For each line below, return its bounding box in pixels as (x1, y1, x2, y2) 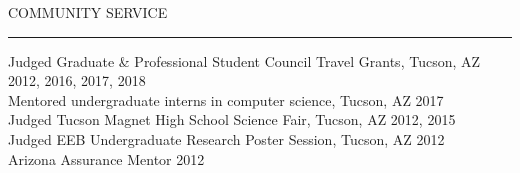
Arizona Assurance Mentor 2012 (8, 148, 205, 169)
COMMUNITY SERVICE (8, 2, 168, 22)
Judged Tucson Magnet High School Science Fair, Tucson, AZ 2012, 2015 (8, 109, 456, 130)
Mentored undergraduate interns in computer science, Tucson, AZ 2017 (8, 89, 444, 110)
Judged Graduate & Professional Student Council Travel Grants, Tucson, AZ (8, 50, 481, 71)
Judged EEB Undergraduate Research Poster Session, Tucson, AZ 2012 (8, 128, 445, 149)
